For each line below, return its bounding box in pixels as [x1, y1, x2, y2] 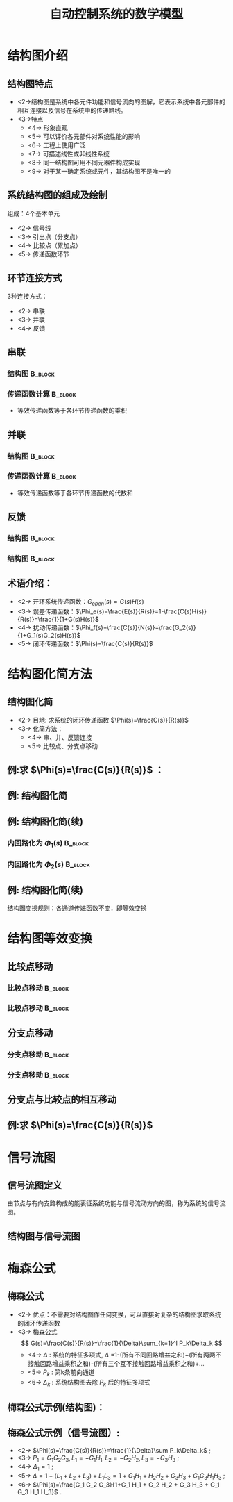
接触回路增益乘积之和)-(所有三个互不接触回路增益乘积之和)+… [27, 1359, 205, 1367]
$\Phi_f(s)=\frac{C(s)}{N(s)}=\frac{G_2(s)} [75, 623, 196, 632]
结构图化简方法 [7, 666, 93, 682]
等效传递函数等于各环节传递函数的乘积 [17, 406, 127, 415]
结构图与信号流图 [7, 1230, 80, 1242]
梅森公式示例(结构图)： [7, 1401, 105, 1413]
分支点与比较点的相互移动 [7, 1094, 116, 1105]
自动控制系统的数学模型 [49, 6, 184, 22]
